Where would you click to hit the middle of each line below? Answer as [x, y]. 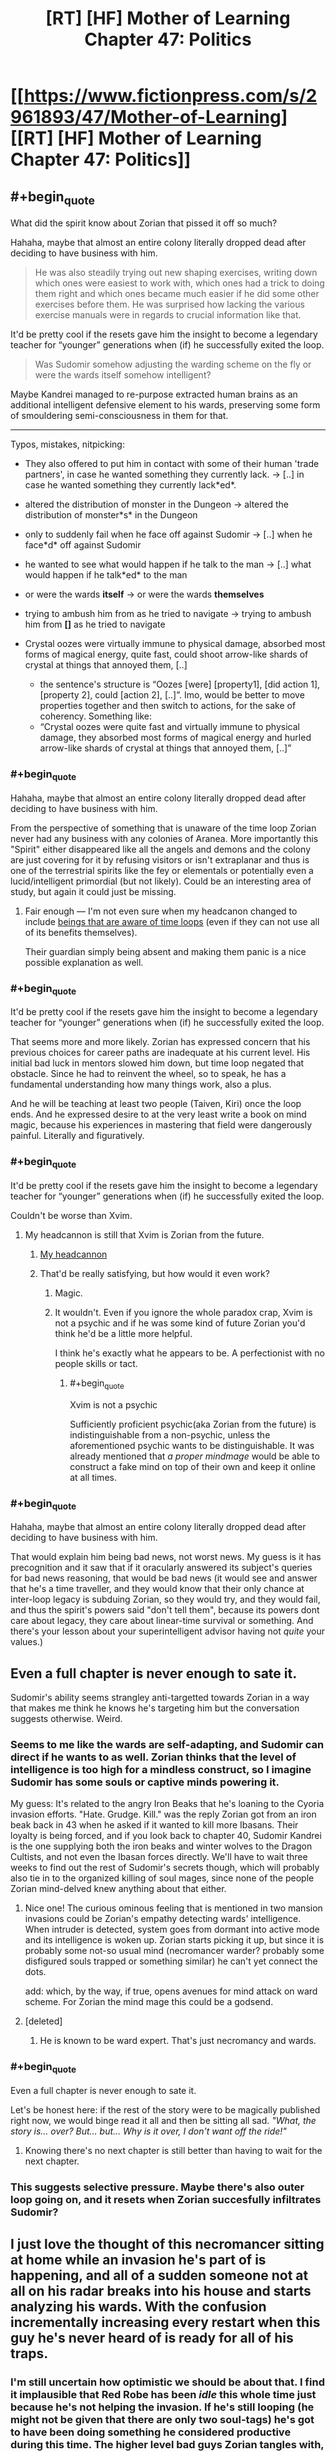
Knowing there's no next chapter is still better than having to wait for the [173, 2150]
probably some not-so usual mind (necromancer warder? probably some [174, 1951]
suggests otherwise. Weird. [66, 1719]
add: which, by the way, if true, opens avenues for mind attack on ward [171, 1991]
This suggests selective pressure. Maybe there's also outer [157, 2187]
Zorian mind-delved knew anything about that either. [118, 1889]
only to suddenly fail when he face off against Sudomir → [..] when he [168, 534]
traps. [29, 2353]
